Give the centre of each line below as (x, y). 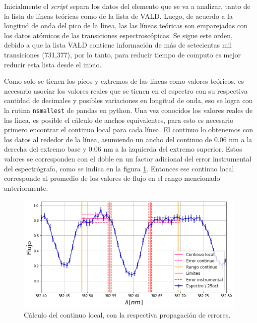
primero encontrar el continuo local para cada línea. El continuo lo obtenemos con (129, 130)
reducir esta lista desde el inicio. (53, 64)
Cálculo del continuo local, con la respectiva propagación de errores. (127, 314)
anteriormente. (26, 188)
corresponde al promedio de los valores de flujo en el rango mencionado (112, 178)
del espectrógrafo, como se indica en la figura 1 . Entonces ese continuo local (119, 168)
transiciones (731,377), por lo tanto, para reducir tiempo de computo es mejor (123, 54)
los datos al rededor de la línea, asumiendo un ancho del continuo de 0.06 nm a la (128, 139)
